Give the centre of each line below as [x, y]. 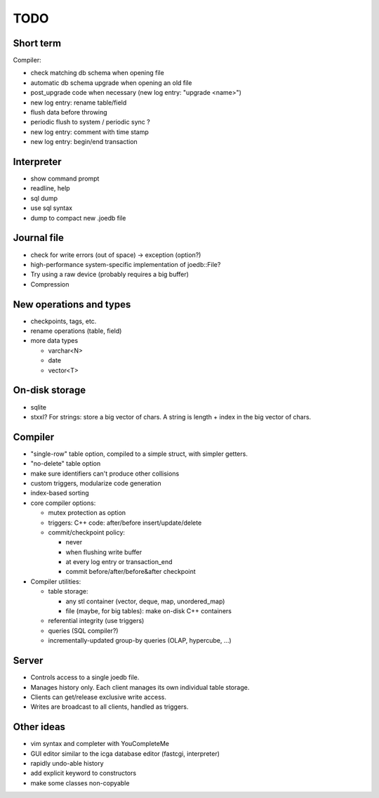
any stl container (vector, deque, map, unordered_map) [145, 601]
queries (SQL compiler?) [83, 630]
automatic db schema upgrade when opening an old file [111, 83]
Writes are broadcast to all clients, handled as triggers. [109, 707]
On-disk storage [49, 390]
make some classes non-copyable [80, 783]
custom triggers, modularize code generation [96, 483]
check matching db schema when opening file [97, 73]
